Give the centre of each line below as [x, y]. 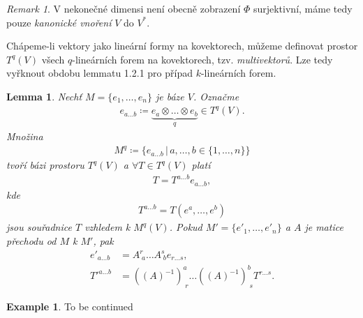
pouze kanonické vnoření [59, 22]
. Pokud [186, 227]
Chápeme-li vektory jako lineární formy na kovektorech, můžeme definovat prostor [182, 46]
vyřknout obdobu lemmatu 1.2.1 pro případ [99, 73]
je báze [170, 96]
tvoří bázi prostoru [45, 165]
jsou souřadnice [39, 227]
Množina [25, 136]
